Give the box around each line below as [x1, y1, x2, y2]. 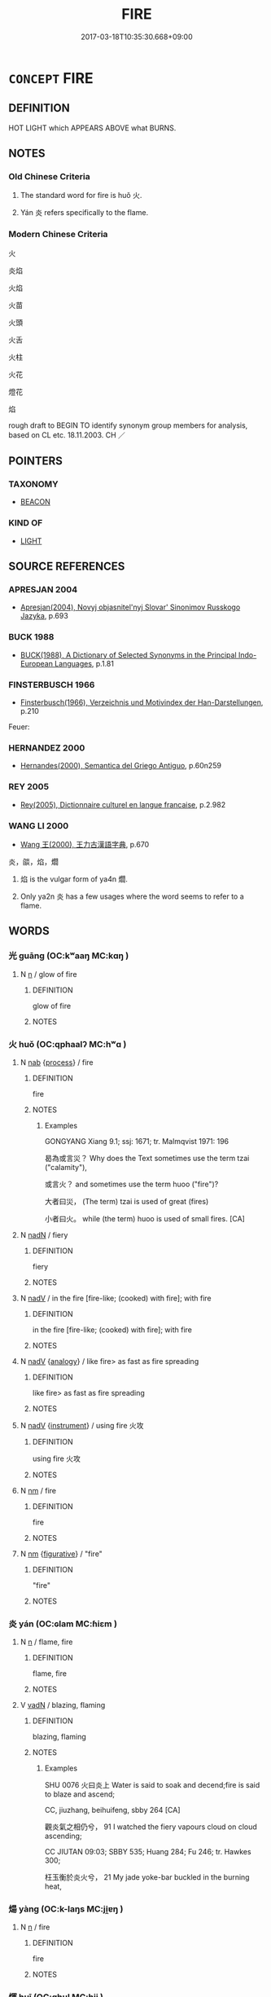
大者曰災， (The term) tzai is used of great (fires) [44, 1196, 209, 1206]
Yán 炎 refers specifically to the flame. [20, 208, 149, 218]
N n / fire [20, 1922, 50, 1932]
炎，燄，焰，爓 [8, 856, 59, 866]
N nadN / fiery [20, 1229, 68, 1239]
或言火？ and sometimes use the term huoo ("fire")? [44, 1179, 219, 1189]
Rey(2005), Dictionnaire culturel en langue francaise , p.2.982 [20, 799, 226, 809]
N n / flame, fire [20, 1637, 73, 1647]
